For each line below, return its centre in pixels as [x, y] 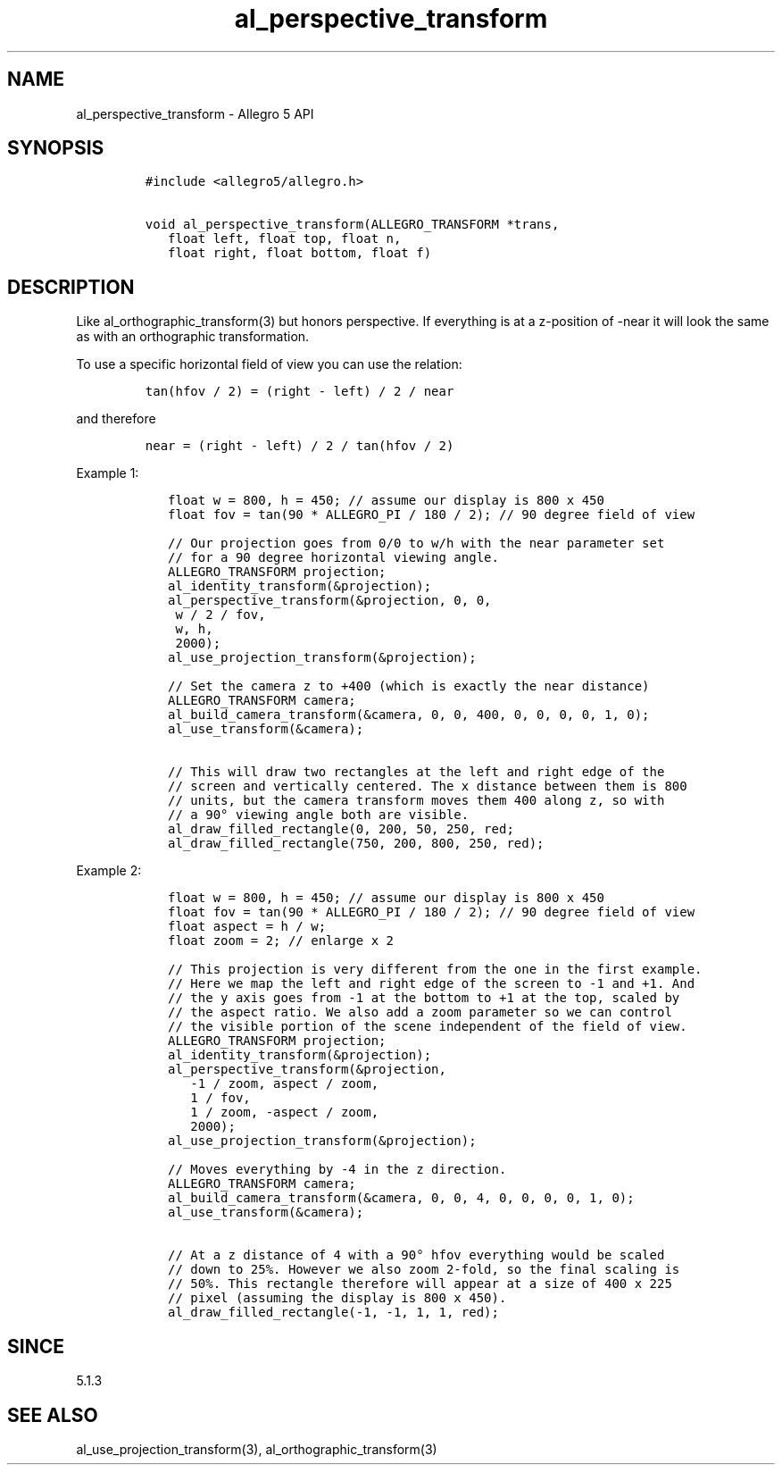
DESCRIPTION [71, 287]
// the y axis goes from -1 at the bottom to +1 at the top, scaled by [424, 998]
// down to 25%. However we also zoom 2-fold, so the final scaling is [424, 1270]
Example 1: [108, 473]
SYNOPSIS [56, 148]
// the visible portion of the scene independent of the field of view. [428, 1027]
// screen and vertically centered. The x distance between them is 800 [428, 786]
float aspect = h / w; [247, 927]
